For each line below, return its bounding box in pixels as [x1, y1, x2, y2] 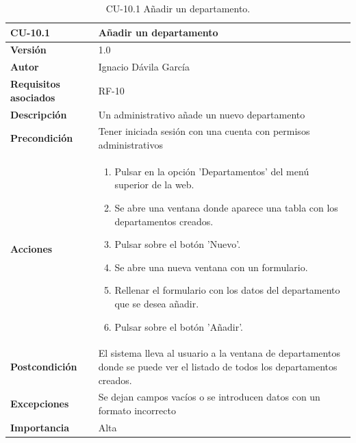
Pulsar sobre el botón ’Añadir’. [114, 319, 243, 333]
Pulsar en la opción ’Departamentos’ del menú [114, 164, 309, 178]
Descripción [10, 107, 67, 121]
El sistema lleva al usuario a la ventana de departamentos [98, 346, 340, 360]
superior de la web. [114, 177, 194, 192]
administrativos [98, 138, 163, 151]
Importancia [10, 420, 70, 434]
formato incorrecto [98, 403, 176, 418]
